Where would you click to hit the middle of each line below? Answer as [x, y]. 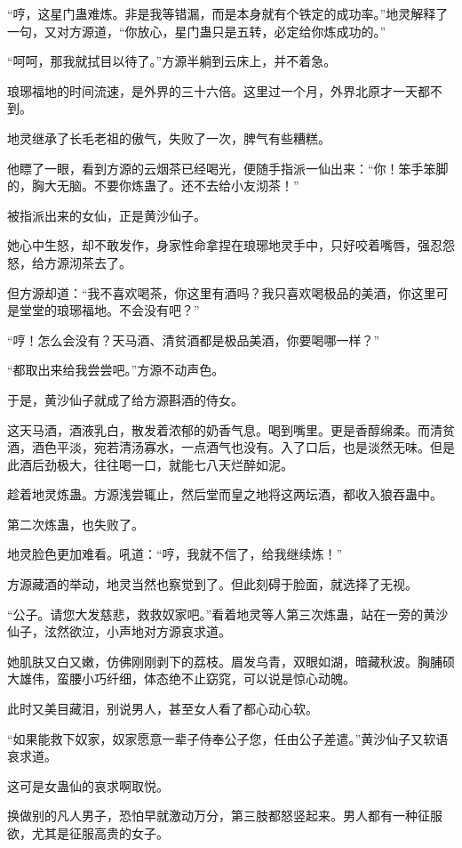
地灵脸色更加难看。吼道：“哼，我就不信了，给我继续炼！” [175, 554]
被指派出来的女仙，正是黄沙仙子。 [107, 215]
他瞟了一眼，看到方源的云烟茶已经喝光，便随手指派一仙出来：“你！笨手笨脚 [228, 168]
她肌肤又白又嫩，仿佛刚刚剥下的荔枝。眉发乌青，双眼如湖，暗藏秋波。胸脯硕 [231, 661]
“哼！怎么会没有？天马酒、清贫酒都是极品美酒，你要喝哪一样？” [194, 339]
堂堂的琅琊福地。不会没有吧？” [109, 310]
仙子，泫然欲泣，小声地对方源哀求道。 [119, 631]
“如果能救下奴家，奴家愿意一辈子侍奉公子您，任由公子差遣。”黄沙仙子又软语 [228, 738]
